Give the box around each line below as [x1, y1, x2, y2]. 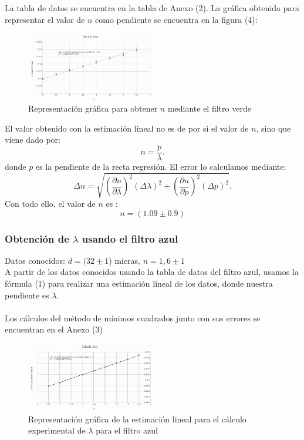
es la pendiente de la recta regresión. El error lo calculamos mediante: [35, 160, 286, 172]
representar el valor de [5, 13, 85, 25]
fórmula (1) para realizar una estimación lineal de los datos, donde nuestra [5, 277, 273, 290]
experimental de [28, 424, 86, 436]
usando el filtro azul [82, 231, 178, 246]
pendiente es [5, 288, 49, 301]
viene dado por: [5, 133, 60, 146]
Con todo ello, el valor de [5, 197, 96, 210]
